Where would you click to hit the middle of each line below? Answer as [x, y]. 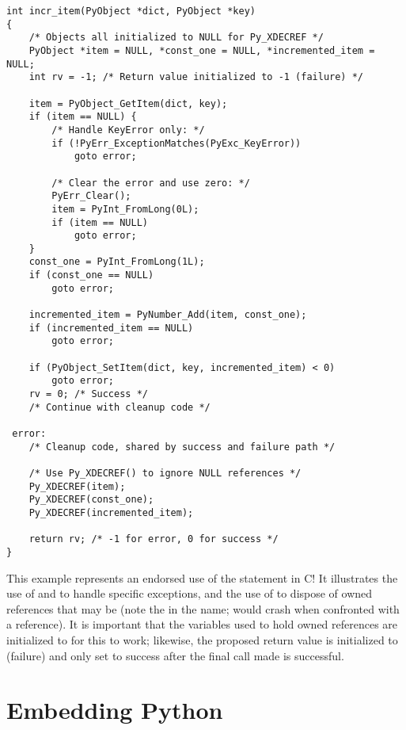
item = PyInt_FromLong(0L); [125, 209]
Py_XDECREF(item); [77, 486]
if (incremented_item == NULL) [111, 328]
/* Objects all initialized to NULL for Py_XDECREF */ [176, 38]
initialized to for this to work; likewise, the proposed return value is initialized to [202, 639]
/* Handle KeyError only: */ [128, 130]
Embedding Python [115, 710]
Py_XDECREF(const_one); [91, 500]
